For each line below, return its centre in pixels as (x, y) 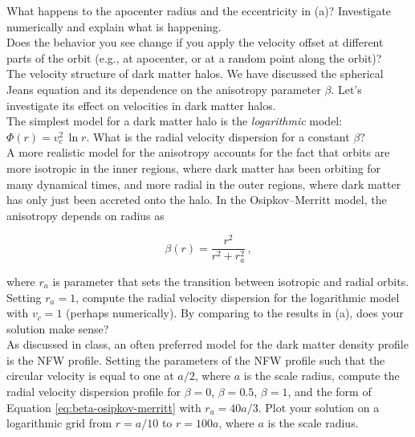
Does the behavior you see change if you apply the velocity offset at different (195, 42)
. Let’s (346, 89)
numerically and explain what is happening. (114, 26)
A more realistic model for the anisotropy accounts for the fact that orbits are (198, 152)
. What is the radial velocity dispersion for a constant (218, 136)
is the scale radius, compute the (321, 376)
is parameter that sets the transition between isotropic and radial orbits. (231, 281)
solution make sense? (58, 328)
